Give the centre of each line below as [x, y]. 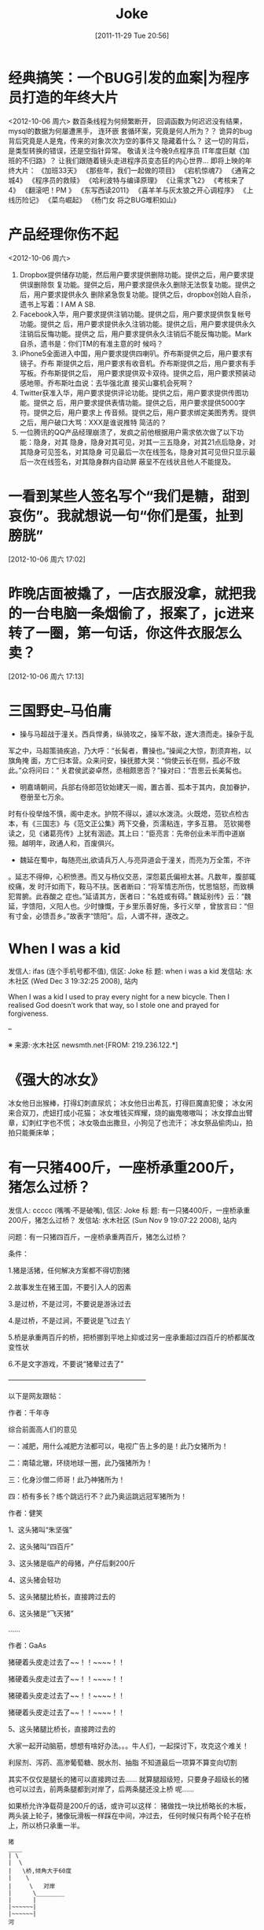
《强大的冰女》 [57, 1080]
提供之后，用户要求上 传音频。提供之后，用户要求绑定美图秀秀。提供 [145, 412]
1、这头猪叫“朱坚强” [40, 1530]
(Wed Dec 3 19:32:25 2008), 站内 [84, 981]
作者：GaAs [27, 1646]
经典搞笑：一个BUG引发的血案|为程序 [129, 78]
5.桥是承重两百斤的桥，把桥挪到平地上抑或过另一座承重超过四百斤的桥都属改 [132, 1337]
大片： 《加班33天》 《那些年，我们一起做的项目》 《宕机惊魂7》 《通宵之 [135, 170]
